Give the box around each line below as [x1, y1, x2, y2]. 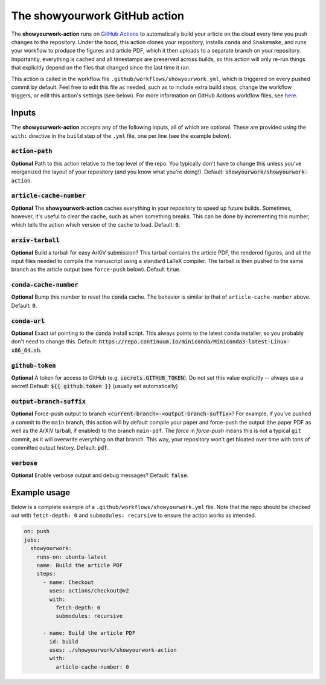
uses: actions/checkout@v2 [49, 587, 129, 594]
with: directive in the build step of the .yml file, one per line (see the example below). [11, 132, 232, 139]
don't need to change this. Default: [11, 338, 98, 345]
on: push [24, 528, 50, 535]
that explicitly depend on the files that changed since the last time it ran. [11, 64, 191, 71]
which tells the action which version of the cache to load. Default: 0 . [11, 221, 181, 229]
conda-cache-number [11, 281, 78, 289]
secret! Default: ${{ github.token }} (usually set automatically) [11, 383, 178, 390]
